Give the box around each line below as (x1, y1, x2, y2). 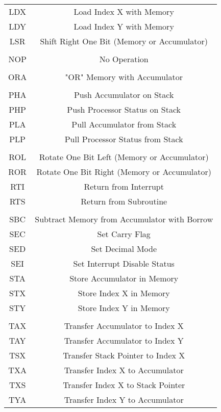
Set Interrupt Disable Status (73, 257, 175, 269)
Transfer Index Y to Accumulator (64, 394, 184, 405)
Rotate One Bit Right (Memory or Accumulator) (36, 166, 211, 177)
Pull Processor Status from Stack (64, 133, 183, 145)
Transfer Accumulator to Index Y (64, 334, 184, 346)
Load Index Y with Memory (73, 20, 174, 32)
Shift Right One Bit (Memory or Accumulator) (40, 35, 208, 47)
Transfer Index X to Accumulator (64, 364, 184, 376)
